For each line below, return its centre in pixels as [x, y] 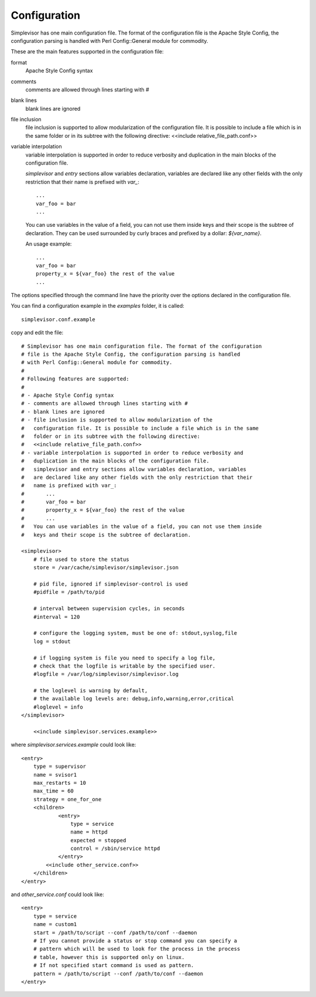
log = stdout [52, 641]
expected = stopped [98, 840]
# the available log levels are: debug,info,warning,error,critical [133, 699]
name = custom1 [55, 924]
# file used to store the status [81, 559]
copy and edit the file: [37, 333]
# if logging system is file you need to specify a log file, [124, 658]
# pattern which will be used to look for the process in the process [137, 949]
